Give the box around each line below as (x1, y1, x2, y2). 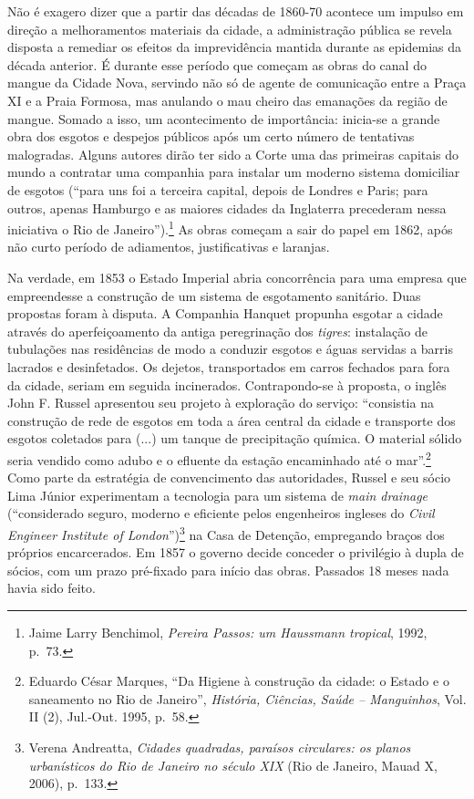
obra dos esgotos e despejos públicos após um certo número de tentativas (7, 127, 415, 146)
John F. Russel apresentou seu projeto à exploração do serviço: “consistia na (7, 393, 434, 412)
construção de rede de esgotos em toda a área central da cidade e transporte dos (7, 410, 456, 430)
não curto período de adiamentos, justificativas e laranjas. (7, 237, 330, 256)
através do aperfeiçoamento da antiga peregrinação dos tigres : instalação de (7, 321, 428, 340)
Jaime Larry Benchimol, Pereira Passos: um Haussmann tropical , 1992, (28, 622, 428, 641)
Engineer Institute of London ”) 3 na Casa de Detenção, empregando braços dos (7, 522, 445, 544)
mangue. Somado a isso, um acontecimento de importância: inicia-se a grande (7, 109, 440, 128)
